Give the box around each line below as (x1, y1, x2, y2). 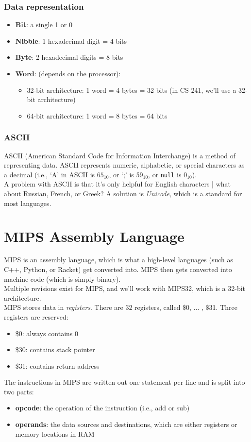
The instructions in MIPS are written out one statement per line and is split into (4, 377, 245, 387)
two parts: (4, 386, 34, 396)
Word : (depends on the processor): (15, 68, 121, 78)
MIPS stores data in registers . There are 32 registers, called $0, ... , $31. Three (4, 302, 237, 312)
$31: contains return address (15, 360, 100, 371)
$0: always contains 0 (15, 328, 79, 338)
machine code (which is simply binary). (4, 273, 121, 284)
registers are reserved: (4, 311, 68, 322)
